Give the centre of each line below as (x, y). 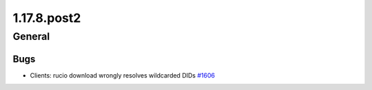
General (31, 36)
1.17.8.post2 (47, 18)
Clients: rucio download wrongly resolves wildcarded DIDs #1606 (122, 75)
